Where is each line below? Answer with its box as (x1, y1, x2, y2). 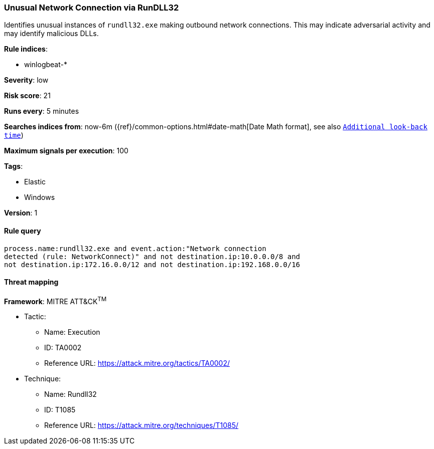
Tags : (4, 162, 23, 171)
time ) (4, 131, 24, 140)
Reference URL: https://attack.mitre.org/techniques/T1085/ (44, 421, 239, 430)
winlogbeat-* (24, 60, 67, 69)
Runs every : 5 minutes (4, 107, 79, 116)
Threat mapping (4, 278, 59, 287)
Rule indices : (4, 45, 48, 54)
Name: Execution (44, 328, 100, 337)
